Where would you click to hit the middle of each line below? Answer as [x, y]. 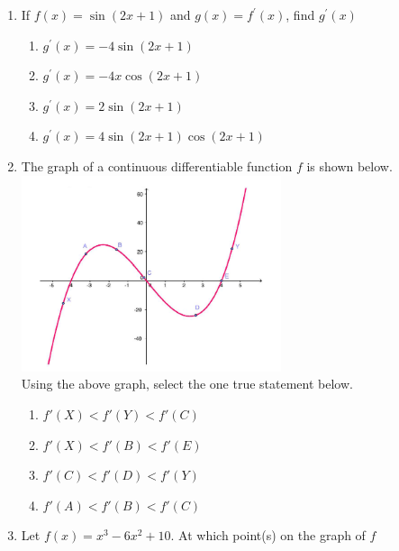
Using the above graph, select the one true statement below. [187, 384]
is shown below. [349, 165]
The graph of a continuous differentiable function [157, 165]
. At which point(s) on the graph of [268, 535]
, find [300, 14]
